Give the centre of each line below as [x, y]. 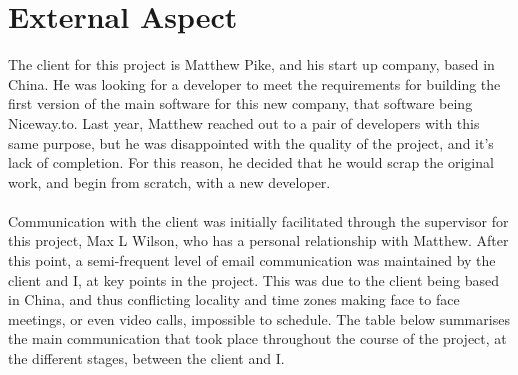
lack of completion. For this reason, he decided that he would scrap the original [251, 162]
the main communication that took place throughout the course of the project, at [257, 338]
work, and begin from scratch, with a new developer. [169, 181]
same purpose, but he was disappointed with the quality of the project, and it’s [251, 142]
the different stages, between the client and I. [146, 358]
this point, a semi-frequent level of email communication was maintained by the [252, 260]
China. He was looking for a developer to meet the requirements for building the [254, 83]
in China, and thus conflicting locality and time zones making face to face [234, 299]
